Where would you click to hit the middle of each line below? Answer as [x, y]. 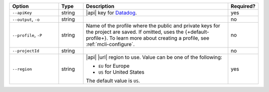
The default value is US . [113, 81]
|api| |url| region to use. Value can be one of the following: [154, 57]
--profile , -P [27, 35]
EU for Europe [114, 66]
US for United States [121, 72]
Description [100, 6]
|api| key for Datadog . [111, 13]
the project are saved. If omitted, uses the [135, 32]
